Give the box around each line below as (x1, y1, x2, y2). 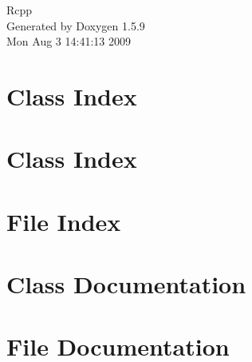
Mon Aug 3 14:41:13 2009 (6, 33, 131, 50)
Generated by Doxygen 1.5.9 (6, 17, 145, 34)
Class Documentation (6, 268, 246, 300)
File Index (6, 205, 121, 237)
